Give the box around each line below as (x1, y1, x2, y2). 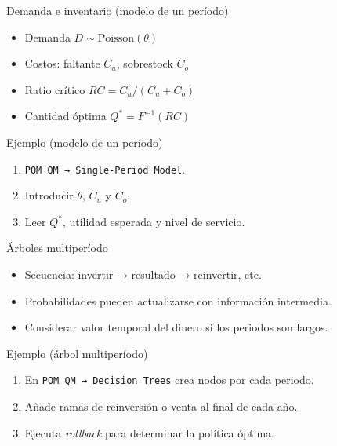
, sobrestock (116, 55, 173, 71)
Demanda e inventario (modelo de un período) (6, 2, 229, 18)
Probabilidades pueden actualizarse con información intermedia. (24, 292, 332, 309)
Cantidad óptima (24, 108, 107, 124)
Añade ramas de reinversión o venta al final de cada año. (24, 398, 298, 415)
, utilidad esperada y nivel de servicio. (62, 213, 245, 229)
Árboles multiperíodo (6, 239, 108, 256)
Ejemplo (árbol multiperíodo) (6, 345, 148, 361)
